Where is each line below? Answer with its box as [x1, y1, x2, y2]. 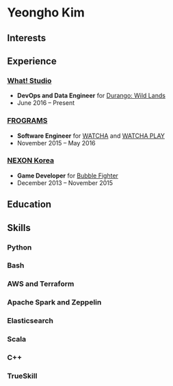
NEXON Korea [7, 156, 55, 165]
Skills [7, 221, 31, 234]
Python [7, 242, 32, 252]
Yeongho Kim [7, 5, 85, 21]
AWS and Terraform [7, 279, 75, 289]
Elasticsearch [7, 316, 53, 326]
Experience [7, 55, 57, 67]
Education [7, 199, 52, 210]
